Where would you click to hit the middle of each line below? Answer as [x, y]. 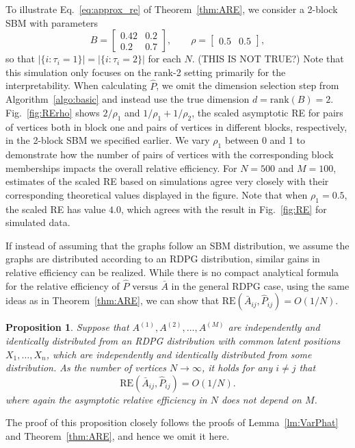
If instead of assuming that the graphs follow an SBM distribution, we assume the [177, 245]
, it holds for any [237, 368]
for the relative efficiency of [63, 285]
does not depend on [261, 399]
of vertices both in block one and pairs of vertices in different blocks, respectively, [176, 126]
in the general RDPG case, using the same [260, 285]
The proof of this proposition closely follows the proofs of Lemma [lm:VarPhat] [172, 422]
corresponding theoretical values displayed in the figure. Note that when [157, 194]
